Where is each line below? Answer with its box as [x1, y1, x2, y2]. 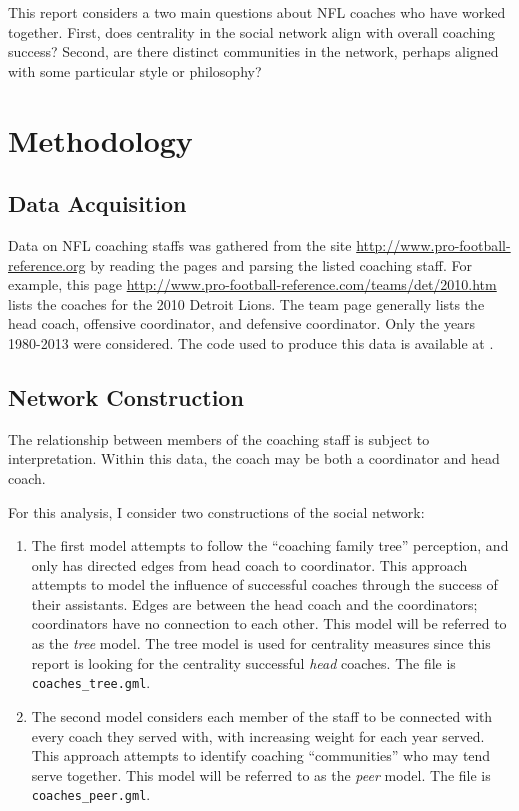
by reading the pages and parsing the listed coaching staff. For [90, 254, 472, 275]
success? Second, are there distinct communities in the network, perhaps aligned [8, 41, 499, 62]
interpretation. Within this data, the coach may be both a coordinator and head [8, 448, 500, 469]
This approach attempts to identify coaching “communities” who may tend [31, 745, 491, 766]
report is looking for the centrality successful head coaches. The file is [31, 652, 456, 673]
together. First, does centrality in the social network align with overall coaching [8, 21, 496, 42]
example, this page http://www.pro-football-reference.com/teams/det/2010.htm [8, 274, 497, 295]
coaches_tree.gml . [31, 672, 151, 693]
